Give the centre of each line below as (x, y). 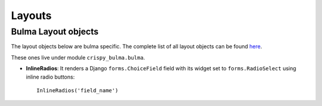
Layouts (31, 15)
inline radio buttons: (50, 77)
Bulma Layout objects (55, 32)
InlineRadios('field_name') (78, 90)
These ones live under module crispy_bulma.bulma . (78, 57)
